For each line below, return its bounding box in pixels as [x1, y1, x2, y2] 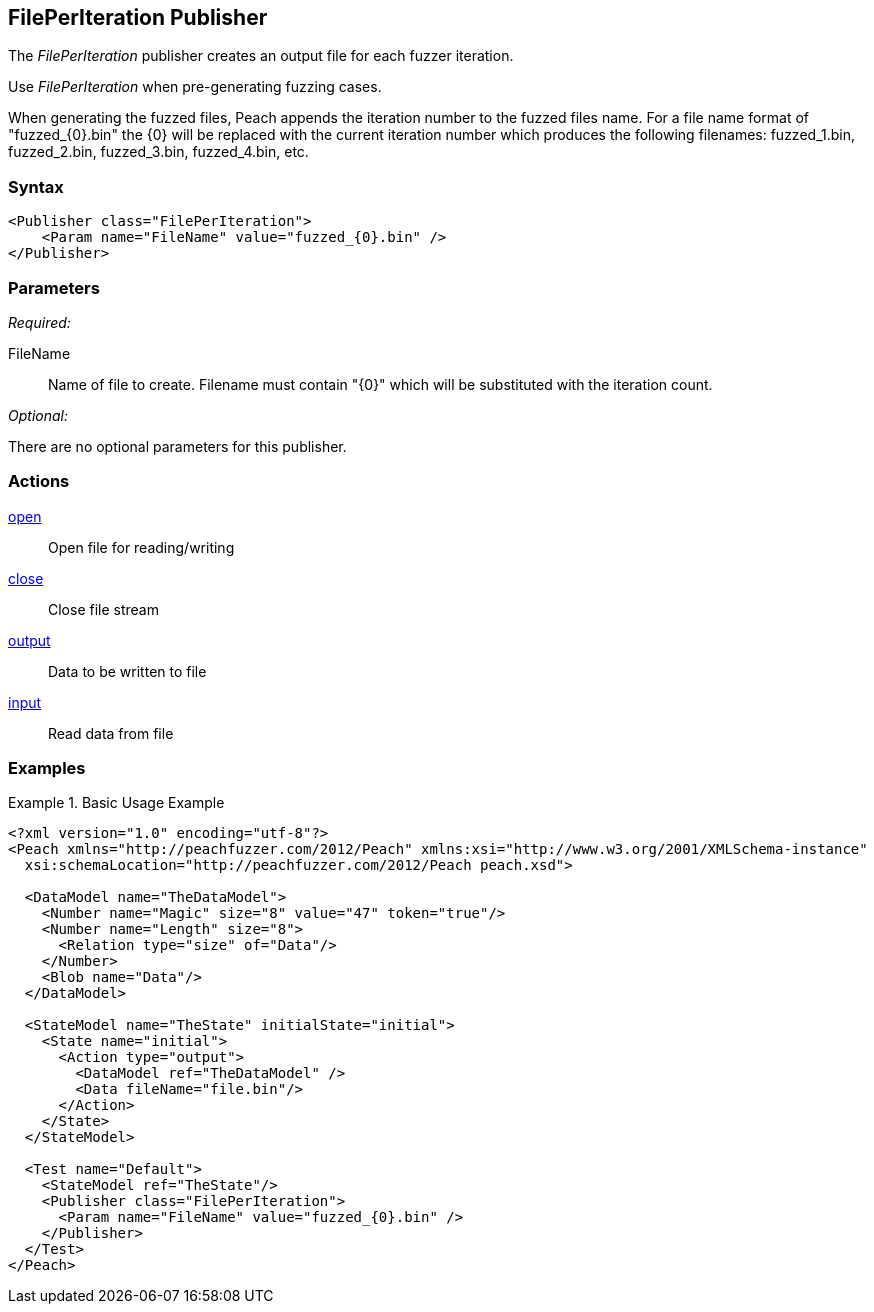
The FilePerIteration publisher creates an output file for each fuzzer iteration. [8, 47, 514, 65]
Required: [8, 313, 71, 331]
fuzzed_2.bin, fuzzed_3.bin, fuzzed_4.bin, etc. [8, 143, 309, 161]
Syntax [8, 176, 64, 197]
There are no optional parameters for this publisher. [8, 437, 347, 455]
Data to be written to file [48, 662, 207, 680]
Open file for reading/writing [48, 538, 235, 556]
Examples [8, 758, 86, 779]
